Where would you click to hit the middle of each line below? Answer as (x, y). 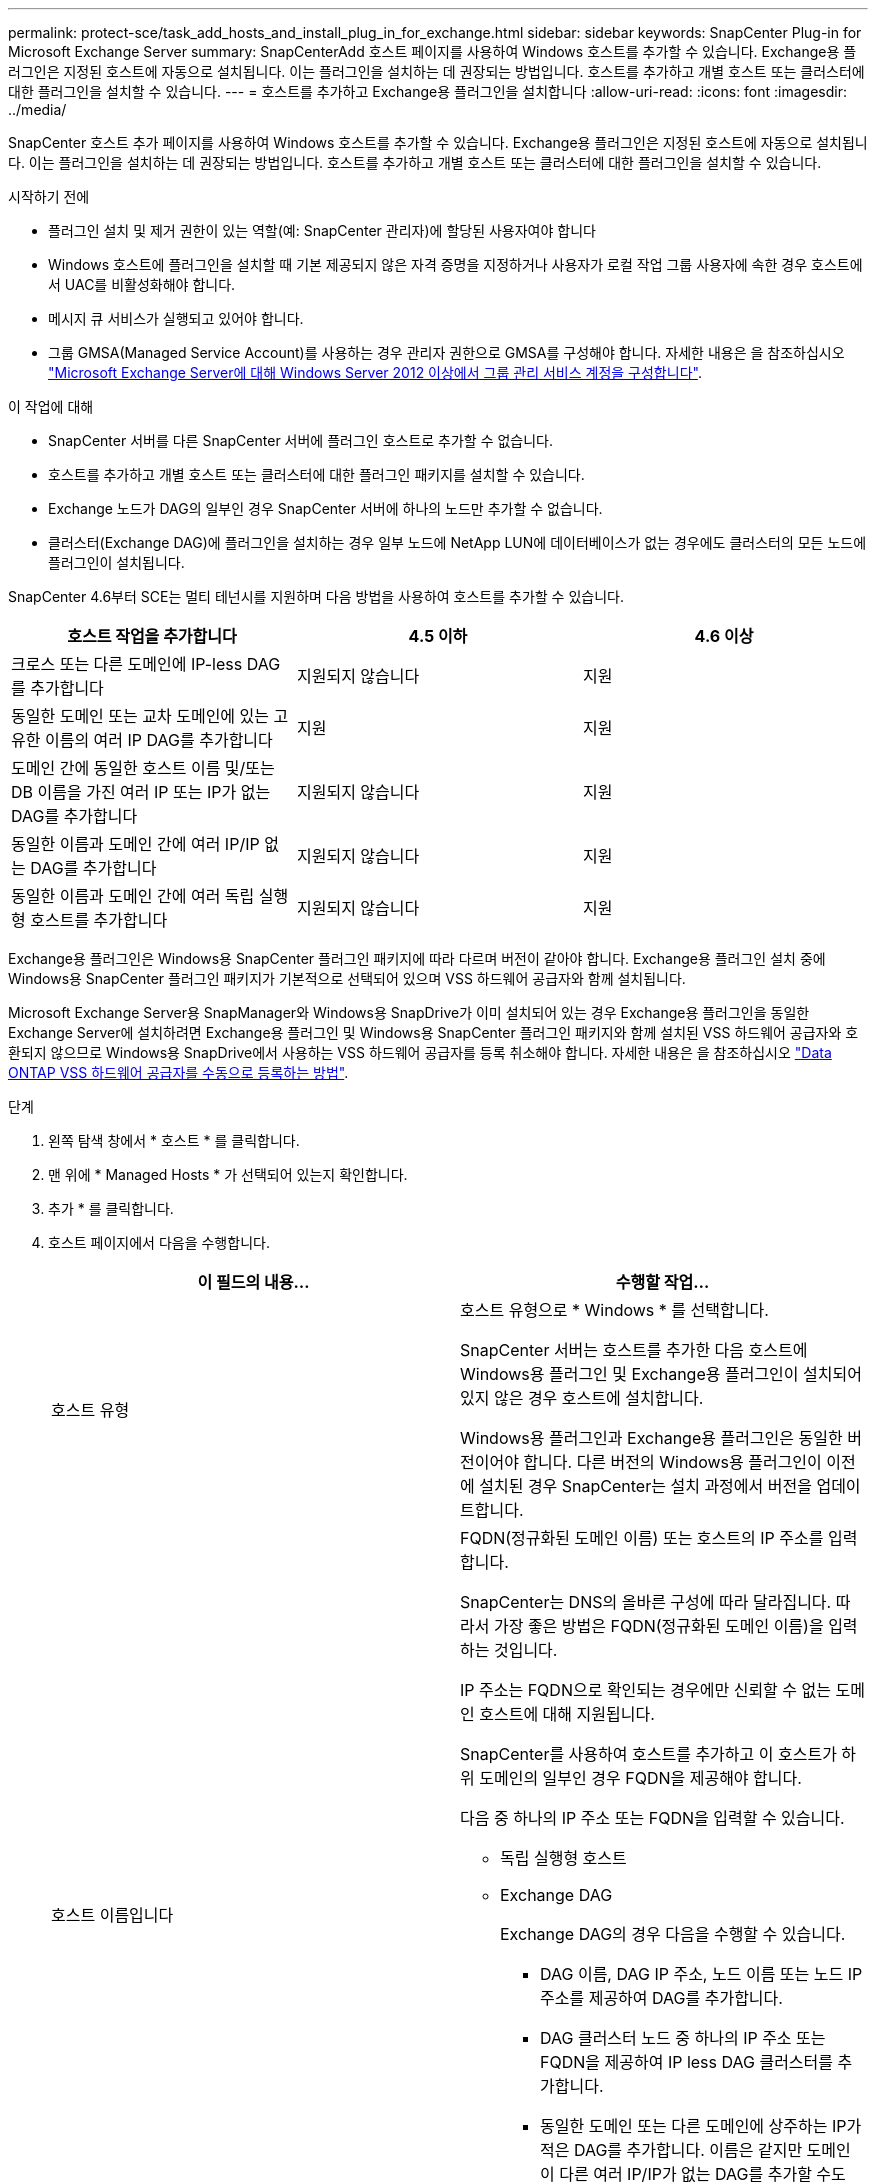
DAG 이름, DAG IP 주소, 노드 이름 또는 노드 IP (701, 1974)
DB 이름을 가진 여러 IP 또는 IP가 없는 (141, 792)
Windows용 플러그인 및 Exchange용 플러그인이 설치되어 (661, 1374)
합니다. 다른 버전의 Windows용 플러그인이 (672, 1462)
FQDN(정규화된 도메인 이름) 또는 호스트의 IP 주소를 (642, 1538)
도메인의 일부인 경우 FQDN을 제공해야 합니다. (640, 1778)
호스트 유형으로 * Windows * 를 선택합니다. (614, 1310)
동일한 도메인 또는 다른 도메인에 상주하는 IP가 (701, 2126)
